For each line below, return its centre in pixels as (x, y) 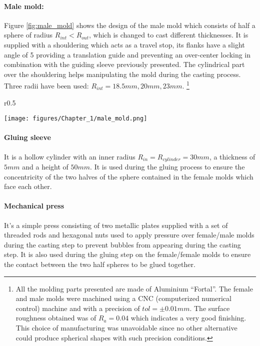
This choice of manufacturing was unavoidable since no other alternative (126, 328)
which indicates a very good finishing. (188, 318)
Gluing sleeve (27, 137)
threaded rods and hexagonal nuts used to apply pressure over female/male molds (129, 235)
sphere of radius (28, 35)
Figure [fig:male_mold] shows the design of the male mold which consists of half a (130, 25)
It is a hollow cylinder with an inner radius (70, 156)
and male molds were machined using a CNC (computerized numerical (123, 298)
